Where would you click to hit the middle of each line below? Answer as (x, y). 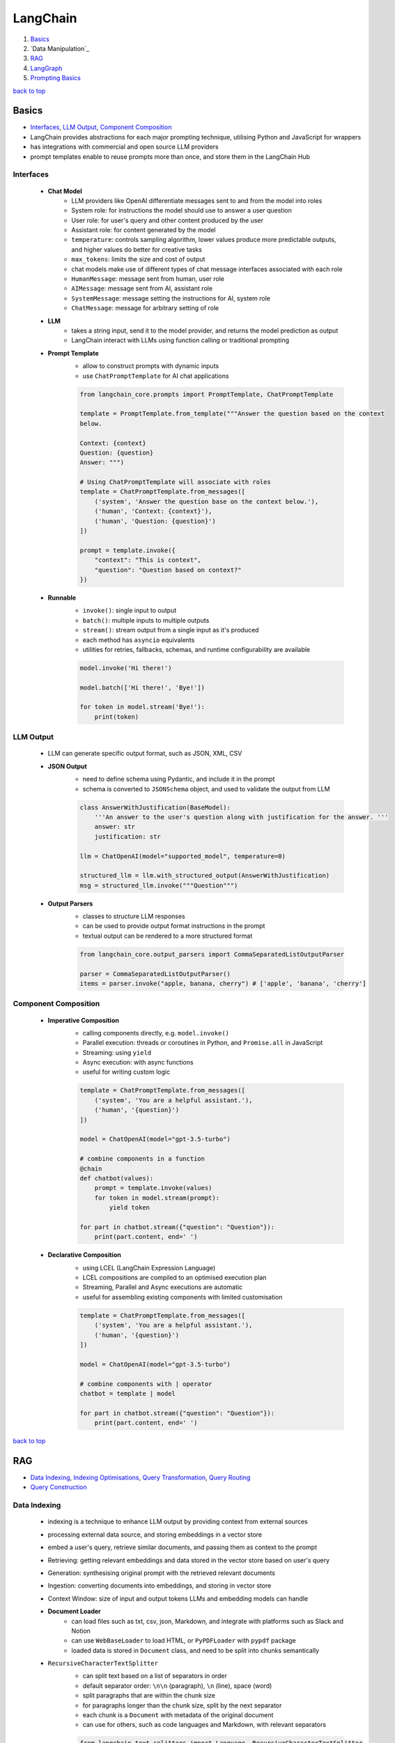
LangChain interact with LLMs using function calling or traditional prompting (180, 340)
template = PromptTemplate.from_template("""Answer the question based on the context (232, 414)
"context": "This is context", (148, 560)
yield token (129, 1208)
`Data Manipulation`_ (60, 48)
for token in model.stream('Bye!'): (142, 707)
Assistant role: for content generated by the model (144, 230)
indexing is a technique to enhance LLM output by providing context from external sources (178, 1522)
